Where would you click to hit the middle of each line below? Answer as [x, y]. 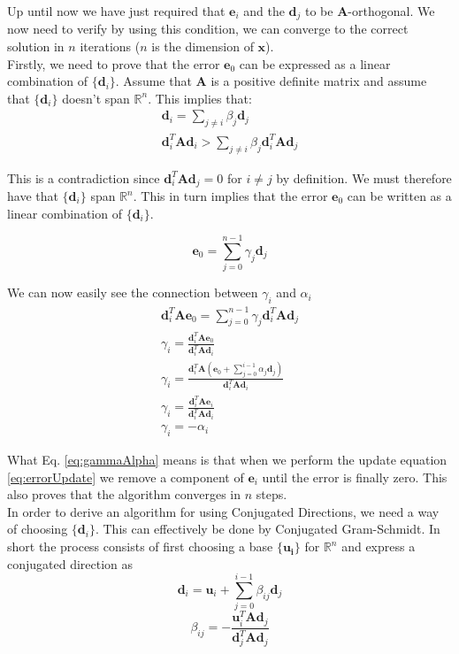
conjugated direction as [70, 563]
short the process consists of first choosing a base [140, 546]
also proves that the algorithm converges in [124, 494]
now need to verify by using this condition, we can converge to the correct [208, 29]
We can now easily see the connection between [133, 292]
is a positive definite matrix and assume [319, 81]
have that [33, 196]
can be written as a [399, 196]
